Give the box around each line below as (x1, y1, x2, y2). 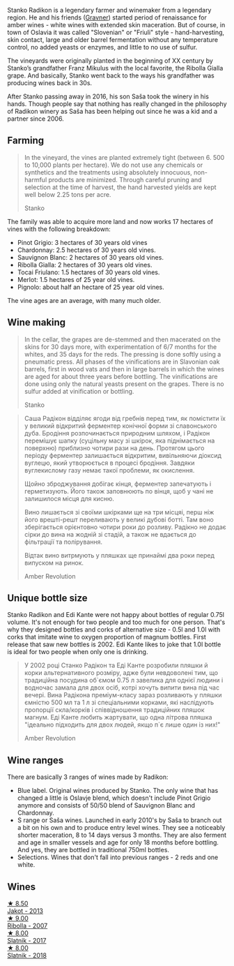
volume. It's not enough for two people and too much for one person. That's (7, 618, 226, 627)
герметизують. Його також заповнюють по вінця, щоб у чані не (24, 486, 214, 495)
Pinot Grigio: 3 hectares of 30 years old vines (17, 238, 148, 246)
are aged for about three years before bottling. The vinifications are (24, 372, 218, 380)
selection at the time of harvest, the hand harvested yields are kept (24, 183, 217, 191)
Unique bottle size (7, 593, 88, 604)
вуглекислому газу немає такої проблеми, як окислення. (24, 466, 195, 474)
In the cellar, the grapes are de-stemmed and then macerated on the (24, 335, 221, 343)
